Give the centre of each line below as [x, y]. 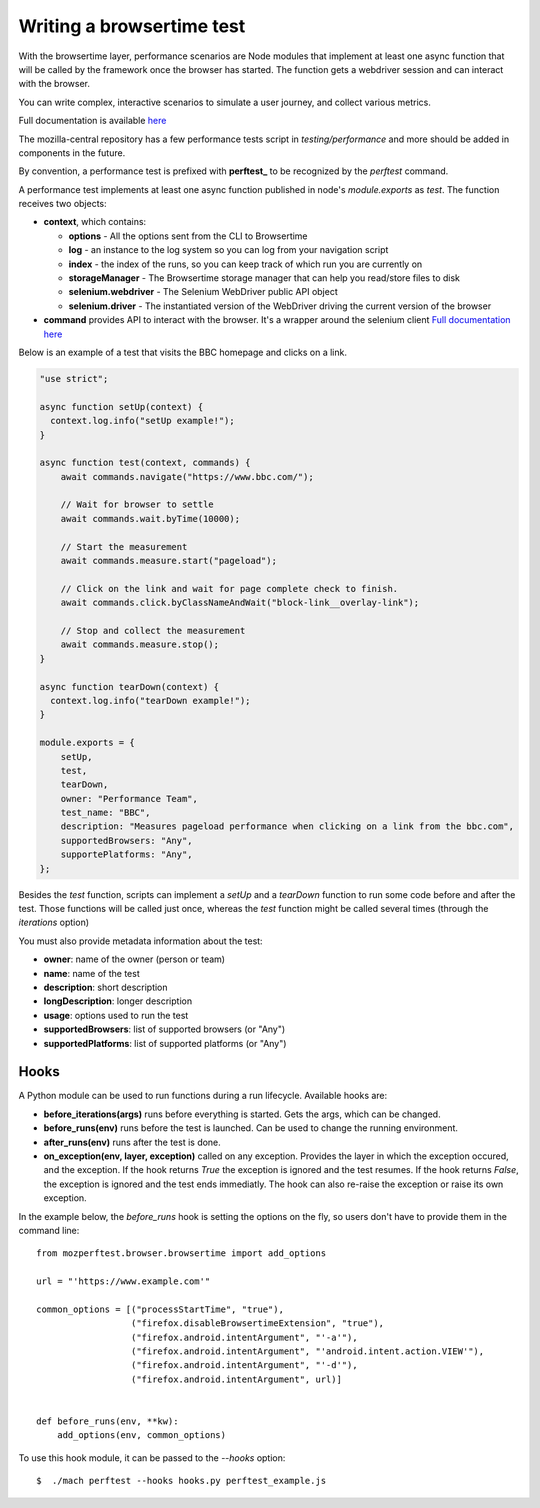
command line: [49, 1230]
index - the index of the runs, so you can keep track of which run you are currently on [245, 264]
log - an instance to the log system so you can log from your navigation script [228, 250]
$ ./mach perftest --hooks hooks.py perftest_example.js [181, 1481]
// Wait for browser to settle [137, 504]
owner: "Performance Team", [129, 798]
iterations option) [54, 922]
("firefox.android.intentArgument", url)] [236, 1379]
